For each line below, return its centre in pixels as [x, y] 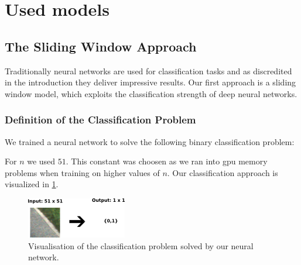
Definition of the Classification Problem [100, 120]
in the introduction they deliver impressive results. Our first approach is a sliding [150, 82]
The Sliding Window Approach [101, 46]
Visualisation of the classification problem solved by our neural [141, 245]
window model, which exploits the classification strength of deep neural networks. [151, 93]
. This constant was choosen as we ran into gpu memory [167, 161]
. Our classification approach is [223, 172]
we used [41, 161]
